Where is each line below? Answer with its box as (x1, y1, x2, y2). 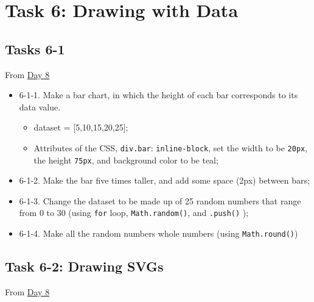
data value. (19, 100, 61, 113)
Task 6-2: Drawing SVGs (5, 257, 164, 276)
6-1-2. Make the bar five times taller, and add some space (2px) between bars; (19, 174, 310, 187)
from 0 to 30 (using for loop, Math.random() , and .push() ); (19, 206, 249, 219)
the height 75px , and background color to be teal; (33, 153, 218, 166)
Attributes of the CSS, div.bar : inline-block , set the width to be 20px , (33, 141, 308, 154)
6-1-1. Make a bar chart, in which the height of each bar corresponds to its (19, 88, 298, 101)
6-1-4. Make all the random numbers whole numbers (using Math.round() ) (19, 227, 298, 240)
